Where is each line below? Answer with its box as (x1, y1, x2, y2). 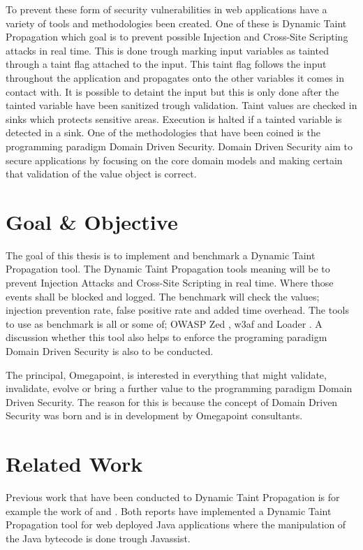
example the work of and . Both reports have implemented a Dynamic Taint (6, 503, 332, 518)
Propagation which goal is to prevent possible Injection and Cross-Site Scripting (6, 29, 348, 44)
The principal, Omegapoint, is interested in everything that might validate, (6, 367, 327, 382)
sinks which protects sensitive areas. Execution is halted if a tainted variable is (6, 111, 342, 126)
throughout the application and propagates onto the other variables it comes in (6, 70, 344, 85)
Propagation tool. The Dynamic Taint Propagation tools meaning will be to (6, 261, 330, 276)
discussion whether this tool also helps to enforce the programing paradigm (6, 330, 327, 345)
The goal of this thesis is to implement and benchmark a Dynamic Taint (6, 247, 316, 262)
